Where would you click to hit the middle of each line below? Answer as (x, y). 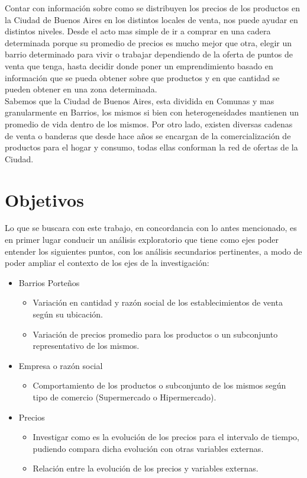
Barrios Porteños (49, 282)
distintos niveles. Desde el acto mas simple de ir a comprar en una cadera (138, 31)
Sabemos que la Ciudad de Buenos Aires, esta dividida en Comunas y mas (140, 100)
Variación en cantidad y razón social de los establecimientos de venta (158, 302)
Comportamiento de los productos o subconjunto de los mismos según (159, 385)
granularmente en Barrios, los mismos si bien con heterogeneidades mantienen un (152, 112)
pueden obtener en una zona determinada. (81, 89)
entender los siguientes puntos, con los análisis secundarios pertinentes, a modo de (153, 251)
